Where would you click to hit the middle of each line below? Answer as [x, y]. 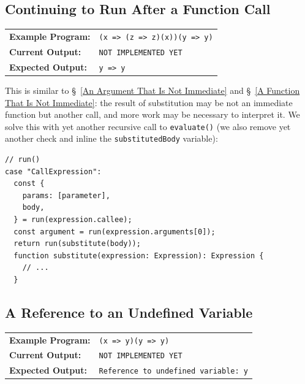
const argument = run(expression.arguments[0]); [115, 232]
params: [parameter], [66, 195]
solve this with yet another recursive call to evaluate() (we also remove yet [148, 126]
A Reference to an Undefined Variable [129, 312]
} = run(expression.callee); [73, 219]
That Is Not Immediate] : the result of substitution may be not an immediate [149, 102]
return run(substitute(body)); [77, 244]
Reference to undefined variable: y [173, 371]
